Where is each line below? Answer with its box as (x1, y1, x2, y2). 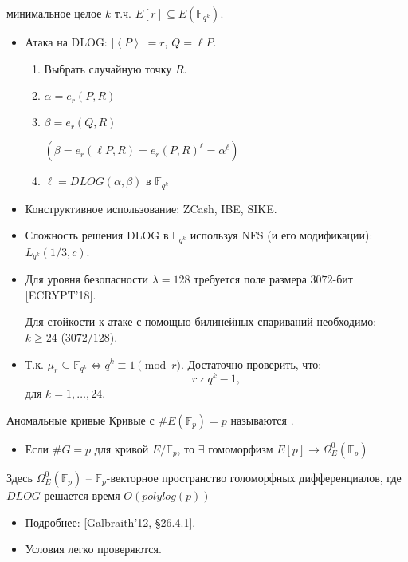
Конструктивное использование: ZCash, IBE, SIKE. (25, 200, 277, 216)
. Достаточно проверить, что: (181, 355, 322, 372)
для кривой (94, 440, 149, 457)
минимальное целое (6, 5, 102, 21)
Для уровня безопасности (25, 271, 148, 287)
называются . (230, 411, 294, 428)
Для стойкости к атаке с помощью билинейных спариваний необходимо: (25, 313, 377, 330)
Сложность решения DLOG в (25, 227, 169, 243)
